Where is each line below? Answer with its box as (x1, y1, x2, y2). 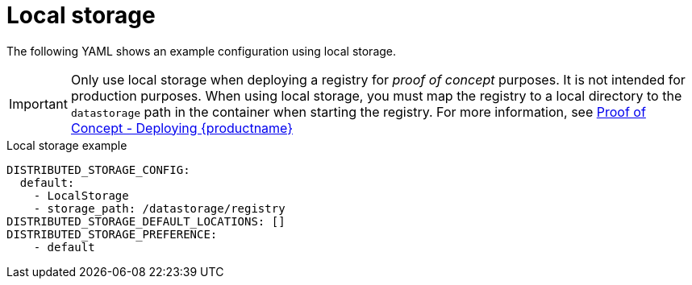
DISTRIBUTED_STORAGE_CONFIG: (6, 163, 190, 176)
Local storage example (6, 138, 127, 152)
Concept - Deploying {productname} (70, 119, 294, 136)
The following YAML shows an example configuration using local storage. (6, 43, 397, 58)
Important (9, 95, 68, 112)
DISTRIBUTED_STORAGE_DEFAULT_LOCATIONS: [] (6, 214, 286, 228)
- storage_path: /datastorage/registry (33, 201, 286, 215)
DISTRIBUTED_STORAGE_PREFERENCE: (6, 227, 218, 241)
